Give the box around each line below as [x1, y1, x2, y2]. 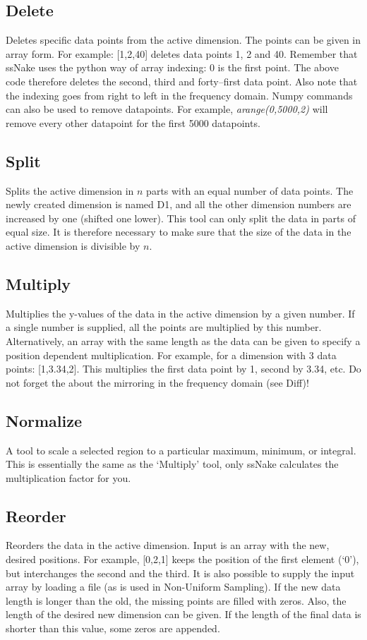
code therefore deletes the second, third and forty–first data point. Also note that [6, 73, 358, 88]
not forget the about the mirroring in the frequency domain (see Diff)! [6, 375, 309, 390]
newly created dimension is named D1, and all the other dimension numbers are [6, 197, 351, 212]
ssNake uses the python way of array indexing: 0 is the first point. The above [6, 60, 339, 75]
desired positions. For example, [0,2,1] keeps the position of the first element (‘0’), [6, 552, 359, 567]
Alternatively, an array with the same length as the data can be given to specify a [6, 333, 361, 348]
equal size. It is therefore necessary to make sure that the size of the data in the [6, 224, 351, 239]
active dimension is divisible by [6, 238, 140, 253]
